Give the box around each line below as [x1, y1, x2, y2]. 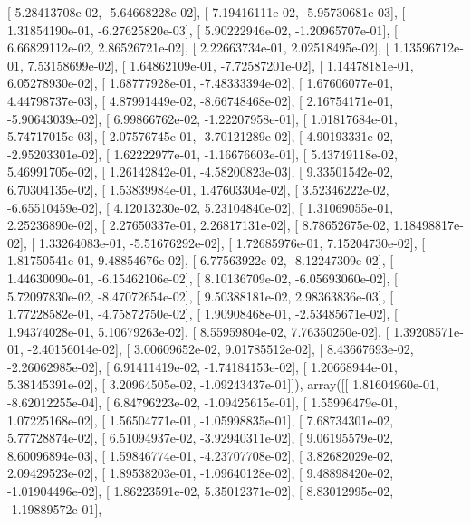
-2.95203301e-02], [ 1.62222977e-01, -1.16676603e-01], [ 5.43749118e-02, [7, 144, 398, 163]
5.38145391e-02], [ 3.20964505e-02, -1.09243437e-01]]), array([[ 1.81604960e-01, [7, 375, 439, 394]
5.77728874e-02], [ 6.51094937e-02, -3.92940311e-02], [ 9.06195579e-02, [7, 428, 394, 447]
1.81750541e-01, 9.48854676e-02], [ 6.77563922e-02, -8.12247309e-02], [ [7, 251, 394, 270]
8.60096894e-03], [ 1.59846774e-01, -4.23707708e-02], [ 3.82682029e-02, [7, 445, 394, 464]
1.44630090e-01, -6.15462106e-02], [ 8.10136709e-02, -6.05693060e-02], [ [7, 268, 398, 287]
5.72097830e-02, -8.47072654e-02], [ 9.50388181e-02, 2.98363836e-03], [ [7, 286, 394, 305]
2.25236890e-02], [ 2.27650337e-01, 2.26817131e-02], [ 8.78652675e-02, [7, 215, 389, 234]
